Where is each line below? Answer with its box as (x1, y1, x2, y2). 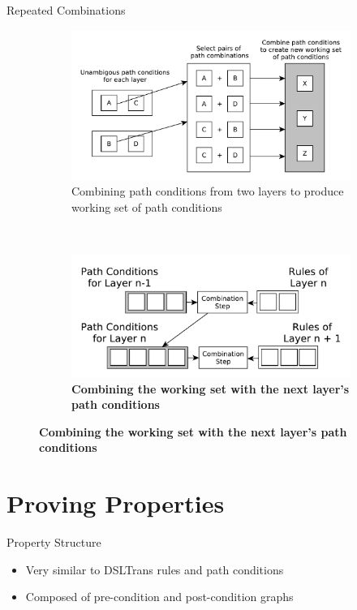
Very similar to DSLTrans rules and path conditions (25, 561, 284, 578)
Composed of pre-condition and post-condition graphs (25, 588, 294, 605)
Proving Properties (6, 487, 225, 520)
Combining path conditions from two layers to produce (71, 183, 344, 200)
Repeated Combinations (6, 2, 126, 18)
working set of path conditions (71, 198, 222, 215)
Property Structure (6, 534, 101, 550)
